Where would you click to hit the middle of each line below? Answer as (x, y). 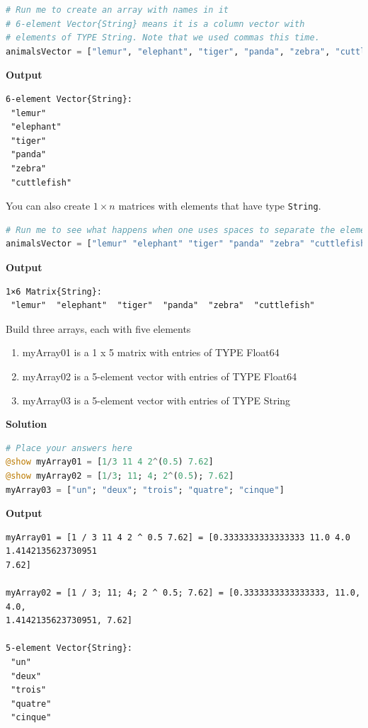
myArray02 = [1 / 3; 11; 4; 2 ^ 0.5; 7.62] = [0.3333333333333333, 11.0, (183, 593)
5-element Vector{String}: (69, 648)
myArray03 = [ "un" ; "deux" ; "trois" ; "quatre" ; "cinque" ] (145, 490)
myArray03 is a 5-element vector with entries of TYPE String (156, 400)
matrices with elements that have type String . (220, 206)
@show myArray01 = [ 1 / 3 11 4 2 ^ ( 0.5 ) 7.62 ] (110, 462)
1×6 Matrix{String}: (54, 291)
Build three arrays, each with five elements (98, 328)
